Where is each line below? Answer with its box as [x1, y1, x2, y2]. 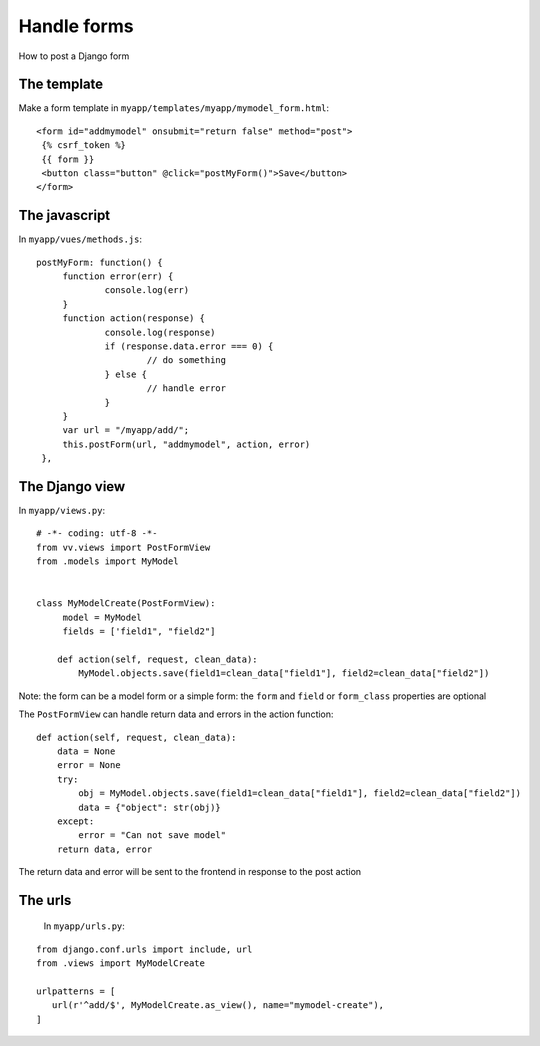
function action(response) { [62, 313, 205, 324]
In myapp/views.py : [18, 505, 106, 517]
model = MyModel [62, 611, 142, 623]
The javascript [18, 207, 111, 224]
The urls [18, 891, 72, 909]
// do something [146, 355, 227, 366]
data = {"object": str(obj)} [78, 801, 222, 813]
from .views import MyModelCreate [36, 958, 205, 969]
